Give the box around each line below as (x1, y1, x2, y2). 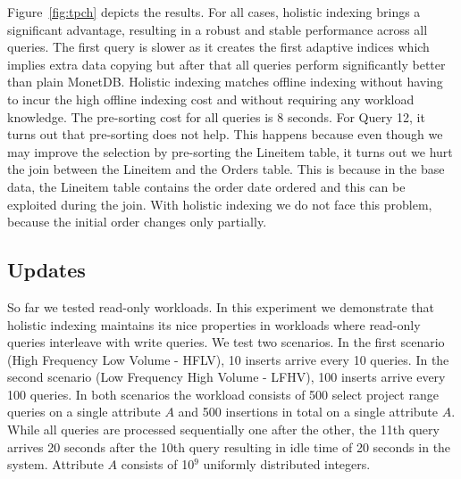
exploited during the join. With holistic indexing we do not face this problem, (7, 194, 432, 213)
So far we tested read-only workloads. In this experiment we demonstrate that (7, 297, 435, 316)
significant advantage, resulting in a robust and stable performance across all (7, 20, 428, 38)
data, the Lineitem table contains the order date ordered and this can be (7, 177, 406, 195)
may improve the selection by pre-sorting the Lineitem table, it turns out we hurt (7, 142, 453, 161)
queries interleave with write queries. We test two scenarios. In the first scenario (7, 333, 445, 351)
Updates (7, 256, 86, 284)
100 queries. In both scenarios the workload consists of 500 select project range (7, 384, 439, 403)
